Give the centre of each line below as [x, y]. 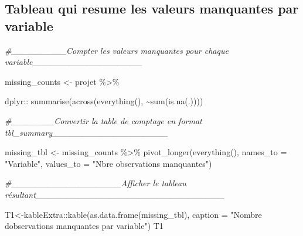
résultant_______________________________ [115, 194]
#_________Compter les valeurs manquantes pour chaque [117, 50]
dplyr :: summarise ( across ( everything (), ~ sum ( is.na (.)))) [104, 101]
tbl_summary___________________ [86, 132]
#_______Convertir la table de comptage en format [103, 120]
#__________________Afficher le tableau [96, 183]
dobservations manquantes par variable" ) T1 [84, 226]
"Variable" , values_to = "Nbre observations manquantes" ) [108, 163]
